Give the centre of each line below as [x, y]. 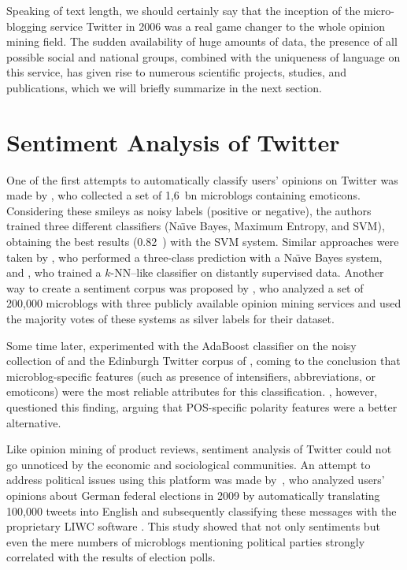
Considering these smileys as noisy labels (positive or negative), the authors [189, 210]
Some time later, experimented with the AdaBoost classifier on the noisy [181, 345]
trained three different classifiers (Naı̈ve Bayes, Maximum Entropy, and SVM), [196, 226]
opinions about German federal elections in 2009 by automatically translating [193, 495]
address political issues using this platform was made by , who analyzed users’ [196, 480]
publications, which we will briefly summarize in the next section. [164, 87]
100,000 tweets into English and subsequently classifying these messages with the [202, 510]
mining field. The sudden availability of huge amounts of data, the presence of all [202, 41]
